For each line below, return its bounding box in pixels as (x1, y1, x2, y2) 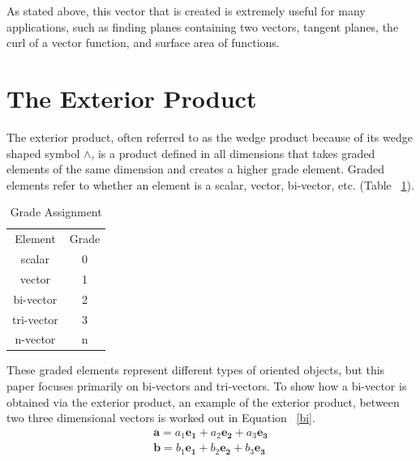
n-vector (15, 331, 56, 348)
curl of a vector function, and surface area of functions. (6, 34, 280, 51)
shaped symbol (6, 144, 80, 161)
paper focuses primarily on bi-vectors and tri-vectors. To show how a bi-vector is (6, 378, 407, 395)
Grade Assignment (10, 203, 102, 220)
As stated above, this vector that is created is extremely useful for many (6, 2, 366, 19)
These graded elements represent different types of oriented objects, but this (6, 361, 385, 378)
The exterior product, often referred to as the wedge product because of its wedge (6, 128, 413, 145)
